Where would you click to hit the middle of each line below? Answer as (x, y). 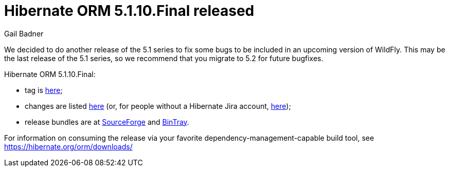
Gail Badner (24, 33)
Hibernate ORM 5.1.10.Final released (129, 11)
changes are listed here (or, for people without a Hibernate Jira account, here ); (158, 106)
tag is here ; (44, 90)
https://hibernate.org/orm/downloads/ (68, 146)
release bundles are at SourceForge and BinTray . (107, 122)
